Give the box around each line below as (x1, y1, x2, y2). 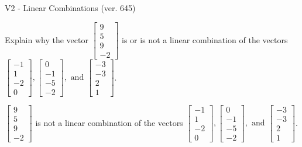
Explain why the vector (5, 33, 88, 45)
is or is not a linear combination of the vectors (122, 33, 288, 45)
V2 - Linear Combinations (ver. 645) (5, 2, 136, 13)
